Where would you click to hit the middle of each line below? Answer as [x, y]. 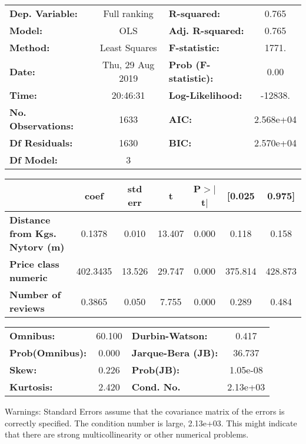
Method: [30, 47]
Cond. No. [156, 387]
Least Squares [128, 47]
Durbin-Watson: [169, 335]
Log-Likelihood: [205, 95]
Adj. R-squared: [206, 30]
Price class [34, 264]
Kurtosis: [31, 387]
